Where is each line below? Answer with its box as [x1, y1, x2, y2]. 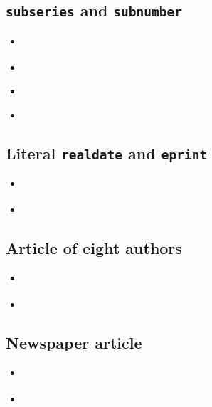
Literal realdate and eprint [6, 142, 208, 164]
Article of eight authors [6, 237, 182, 259]
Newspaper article [6, 332, 142, 354]
